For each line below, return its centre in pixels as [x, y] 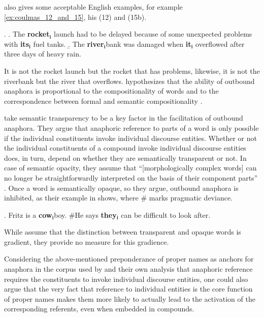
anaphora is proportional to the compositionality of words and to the [111, 91]
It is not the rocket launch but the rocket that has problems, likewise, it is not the [132, 70]
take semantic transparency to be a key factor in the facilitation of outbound [124, 118]
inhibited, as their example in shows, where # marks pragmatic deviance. [119, 198]
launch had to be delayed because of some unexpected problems [153, 34]
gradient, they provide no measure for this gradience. [87, 241]
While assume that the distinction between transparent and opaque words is [123, 232]
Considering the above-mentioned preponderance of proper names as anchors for [129, 259]
